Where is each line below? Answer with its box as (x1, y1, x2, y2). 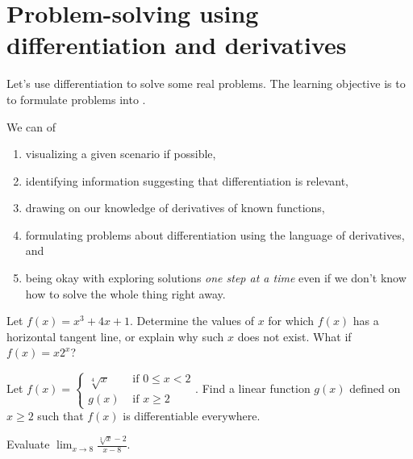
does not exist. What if (237, 328, 352, 344)
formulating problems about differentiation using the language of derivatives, (25, 226, 405, 243)
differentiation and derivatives (6, 28, 347, 61)
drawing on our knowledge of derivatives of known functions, (25, 199, 325, 216)
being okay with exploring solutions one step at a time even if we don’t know (25, 269, 407, 286)
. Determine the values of (130, 312, 254, 329)
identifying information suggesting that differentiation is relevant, (25, 172, 348, 189)
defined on (349, 380, 401, 397)
